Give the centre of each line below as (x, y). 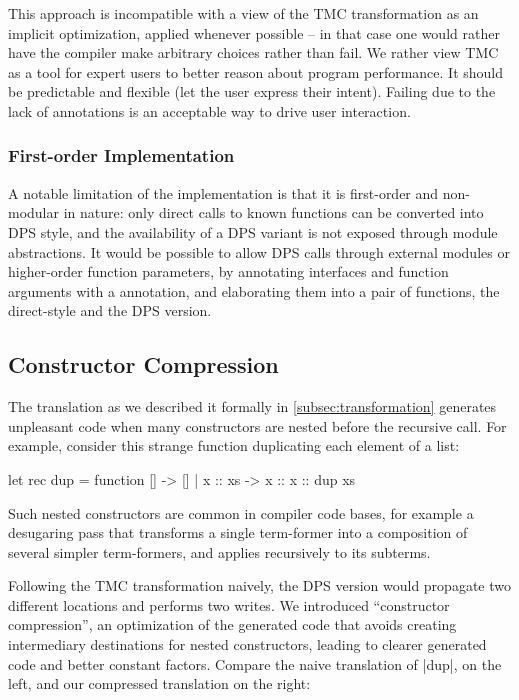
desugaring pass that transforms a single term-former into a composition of (238, 532)
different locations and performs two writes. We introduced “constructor (229, 604)
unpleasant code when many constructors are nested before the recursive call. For (257, 425)
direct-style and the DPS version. (110, 310)
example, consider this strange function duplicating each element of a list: (234, 445)
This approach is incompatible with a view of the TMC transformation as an (243, 13)
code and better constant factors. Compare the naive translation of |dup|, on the (255, 663)
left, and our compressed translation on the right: (159, 683)
